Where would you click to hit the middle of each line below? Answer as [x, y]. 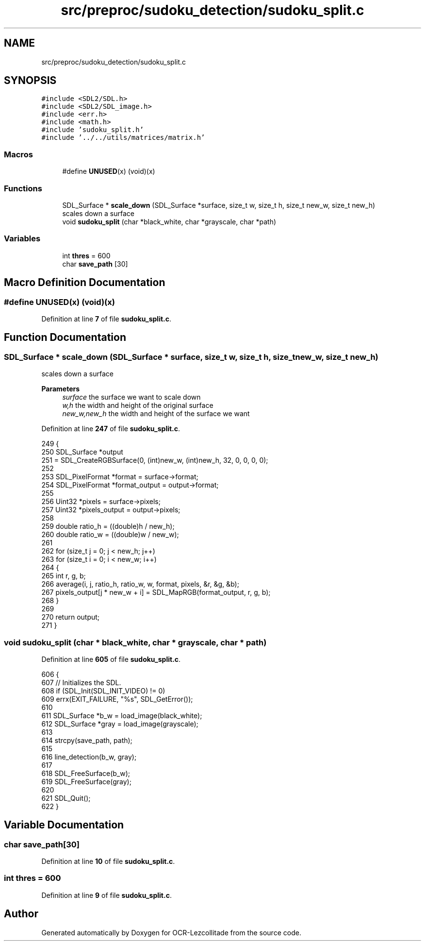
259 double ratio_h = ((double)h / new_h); [108, 526]
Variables [22, 239]
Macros [18, 154]
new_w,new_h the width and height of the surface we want [156, 414]
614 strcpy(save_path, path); [87, 740]
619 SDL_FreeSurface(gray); [86, 781]
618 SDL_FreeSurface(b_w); [86, 773]
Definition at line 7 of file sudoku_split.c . [106, 319]
